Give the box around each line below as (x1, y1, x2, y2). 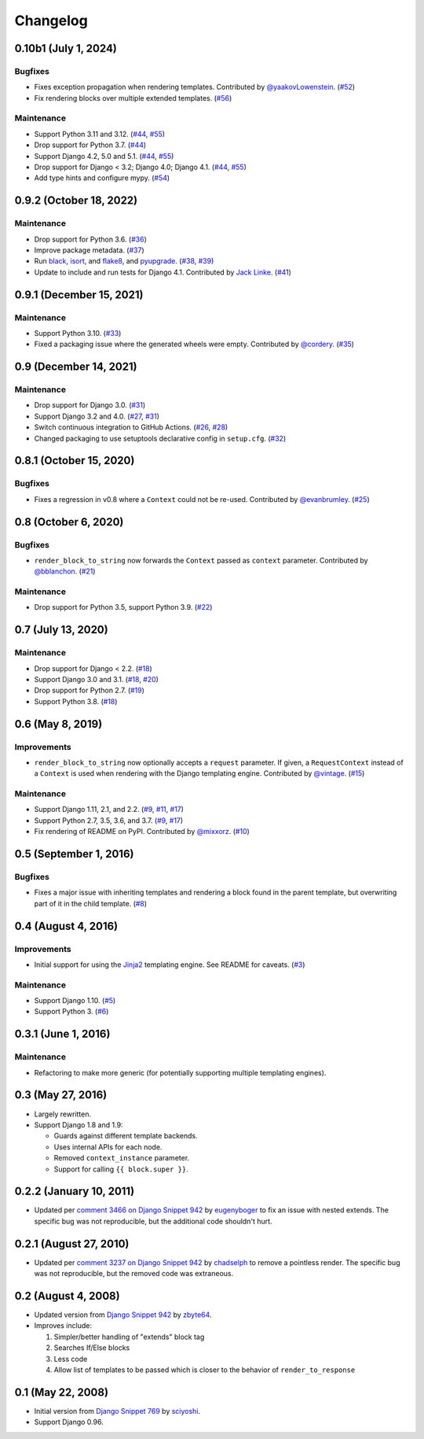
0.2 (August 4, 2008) (14, 1289, 121, 1302)
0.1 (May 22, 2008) (14, 1385, 109, 1399)
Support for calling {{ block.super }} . (53, 1164, 188, 1174)
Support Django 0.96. (34, 1417, 104, 1427)
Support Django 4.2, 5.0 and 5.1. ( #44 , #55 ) (34, 151, 174, 161)
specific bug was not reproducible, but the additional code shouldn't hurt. (34, 1216, 272, 1226)
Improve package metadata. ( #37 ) (34, 245, 144, 255)
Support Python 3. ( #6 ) (34, 1007, 109, 1017)
